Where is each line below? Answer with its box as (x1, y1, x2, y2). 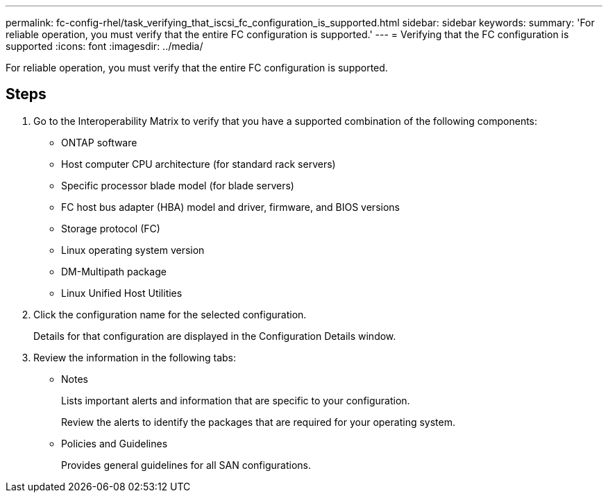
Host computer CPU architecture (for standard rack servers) (61, 157, 336, 170)
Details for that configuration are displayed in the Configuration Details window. (33, 329, 396, 342)
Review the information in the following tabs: (33, 351, 237, 363)
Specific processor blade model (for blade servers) (61, 179, 294, 191)
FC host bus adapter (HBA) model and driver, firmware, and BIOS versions (61, 200, 400, 213)
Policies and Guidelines (61, 437, 168, 449)
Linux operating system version (61, 243, 205, 256)
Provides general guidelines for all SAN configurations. (61, 458, 311, 471)
